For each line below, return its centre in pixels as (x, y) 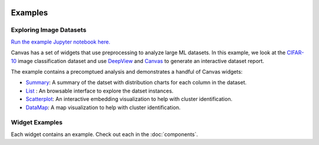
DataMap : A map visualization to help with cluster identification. (103, 107)
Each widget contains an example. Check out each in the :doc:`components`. (104, 134)
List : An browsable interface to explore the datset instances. (100, 91)
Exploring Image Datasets (49, 30)
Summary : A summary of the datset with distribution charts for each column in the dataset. (136, 83)
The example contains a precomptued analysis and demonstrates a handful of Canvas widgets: (127, 71)
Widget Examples (37, 123)
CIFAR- (295, 52)
